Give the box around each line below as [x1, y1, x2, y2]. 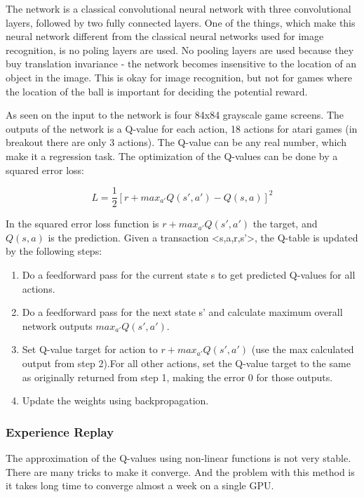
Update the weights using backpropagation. [22, 393, 209, 408]
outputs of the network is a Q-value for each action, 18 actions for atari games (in [6, 121, 358, 135]
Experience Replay [6, 423, 114, 440]
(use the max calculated [251, 342, 354, 357]
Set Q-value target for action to [22, 342, 158, 357]
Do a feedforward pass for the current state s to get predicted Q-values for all [22, 267, 356, 281]
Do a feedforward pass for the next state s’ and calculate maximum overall [22, 305, 343, 319]
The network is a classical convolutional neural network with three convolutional [6, 1, 351, 15]
